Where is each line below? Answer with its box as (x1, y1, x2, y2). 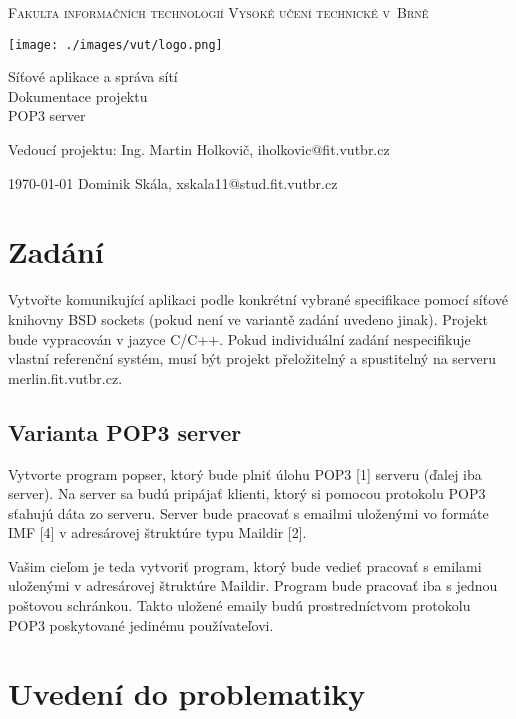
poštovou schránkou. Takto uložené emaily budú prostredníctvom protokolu (8, 595, 471, 616)
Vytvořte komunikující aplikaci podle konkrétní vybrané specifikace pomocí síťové (8, 289, 509, 310)
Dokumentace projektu (8, 85, 148, 106)
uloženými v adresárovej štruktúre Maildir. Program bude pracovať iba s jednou (8, 575, 498, 596)
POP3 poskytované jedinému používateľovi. (8, 614, 274, 635)
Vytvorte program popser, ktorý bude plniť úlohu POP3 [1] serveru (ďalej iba (8, 463, 482, 484)
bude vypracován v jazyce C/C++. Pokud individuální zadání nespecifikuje (8, 328, 471, 349)
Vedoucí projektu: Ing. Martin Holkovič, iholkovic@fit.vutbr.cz (8, 139, 390, 160)
